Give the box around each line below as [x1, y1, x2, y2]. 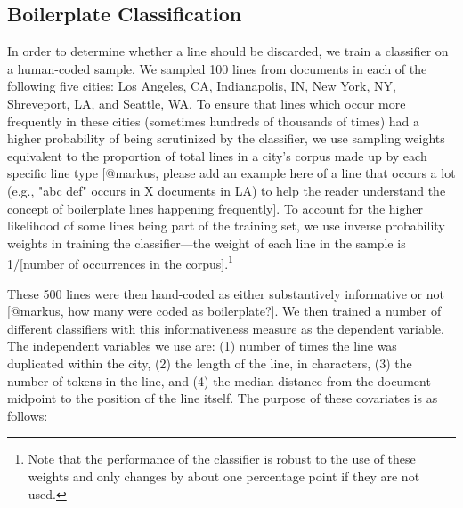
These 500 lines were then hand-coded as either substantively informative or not [7, 284, 444, 302]
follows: [7, 406, 48, 424]
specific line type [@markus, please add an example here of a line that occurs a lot [7, 164, 456, 182]
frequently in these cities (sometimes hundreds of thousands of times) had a [7, 111, 420, 130]
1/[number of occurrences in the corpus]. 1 [7, 252, 233, 272]
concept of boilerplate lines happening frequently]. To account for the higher [7, 198, 423, 217]
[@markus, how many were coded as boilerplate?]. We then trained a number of [7, 302, 442, 320]
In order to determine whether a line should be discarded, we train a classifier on [7, 42, 449, 60]
